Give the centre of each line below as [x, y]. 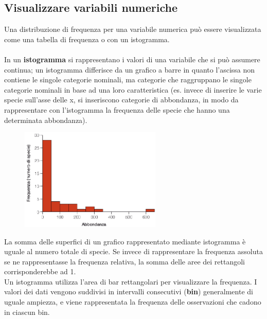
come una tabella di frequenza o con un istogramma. [87, 39]
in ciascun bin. [27, 312]
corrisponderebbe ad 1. [40, 271]
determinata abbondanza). [46, 120]
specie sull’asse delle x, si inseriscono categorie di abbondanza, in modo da [121, 100]
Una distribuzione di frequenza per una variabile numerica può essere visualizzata [133, 29]
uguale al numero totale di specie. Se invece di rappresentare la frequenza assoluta [133, 251]
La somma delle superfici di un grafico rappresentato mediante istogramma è [125, 241]
